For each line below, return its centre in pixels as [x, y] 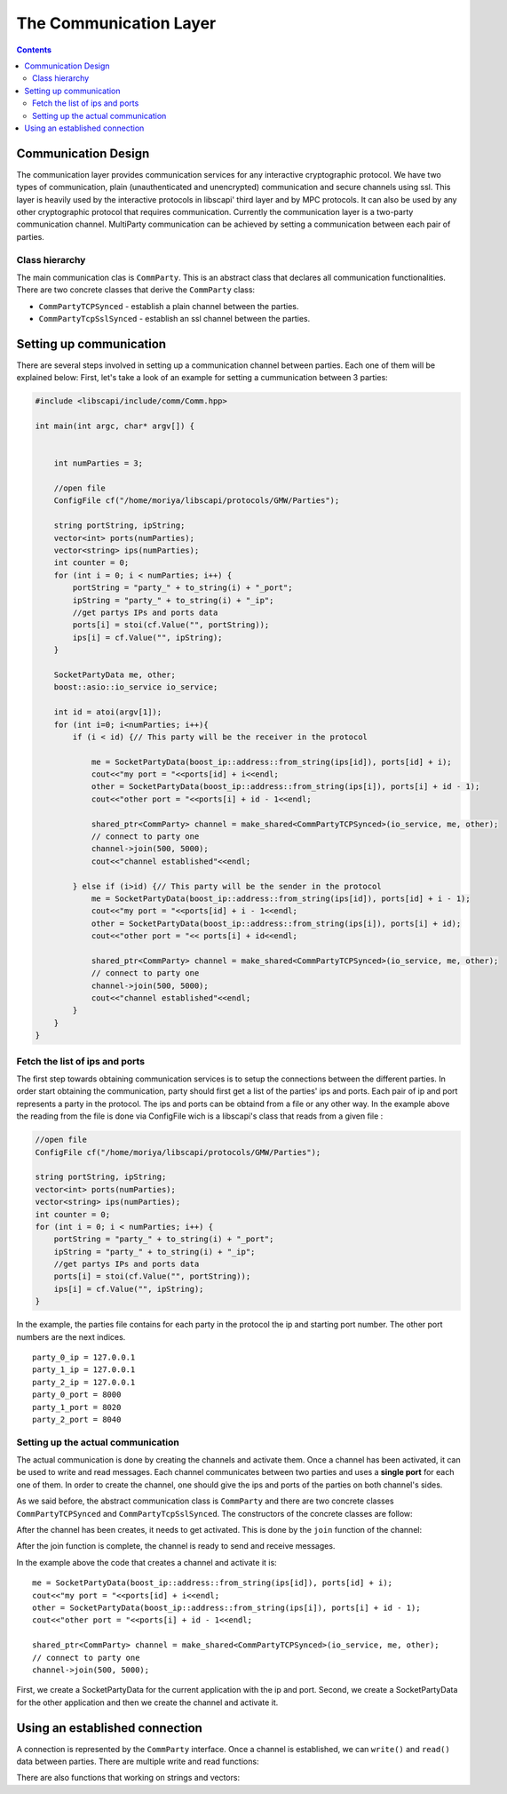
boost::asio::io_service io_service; [136, 687]
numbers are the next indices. [71, 1336]
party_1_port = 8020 [77, 1407]
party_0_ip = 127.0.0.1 [84, 1357]
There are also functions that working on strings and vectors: [128, 1778]
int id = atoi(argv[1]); [108, 712]
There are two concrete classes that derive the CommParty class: [136, 290]
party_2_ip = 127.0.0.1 [84, 1382]
